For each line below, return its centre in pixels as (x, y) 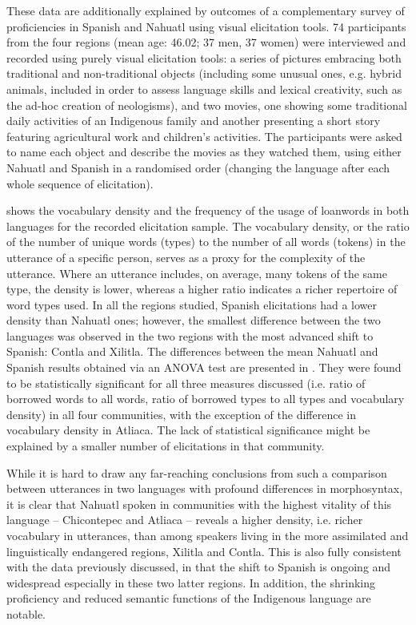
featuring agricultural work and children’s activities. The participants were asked (204, 136)
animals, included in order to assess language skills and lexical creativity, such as (204, 89)
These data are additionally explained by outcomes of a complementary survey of (206, 10)
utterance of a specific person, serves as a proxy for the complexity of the (186, 257)
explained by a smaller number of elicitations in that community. (166, 446)
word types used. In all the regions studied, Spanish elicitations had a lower (192, 304)
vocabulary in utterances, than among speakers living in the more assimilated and (208, 535)
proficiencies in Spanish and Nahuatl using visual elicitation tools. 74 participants (206, 26)
